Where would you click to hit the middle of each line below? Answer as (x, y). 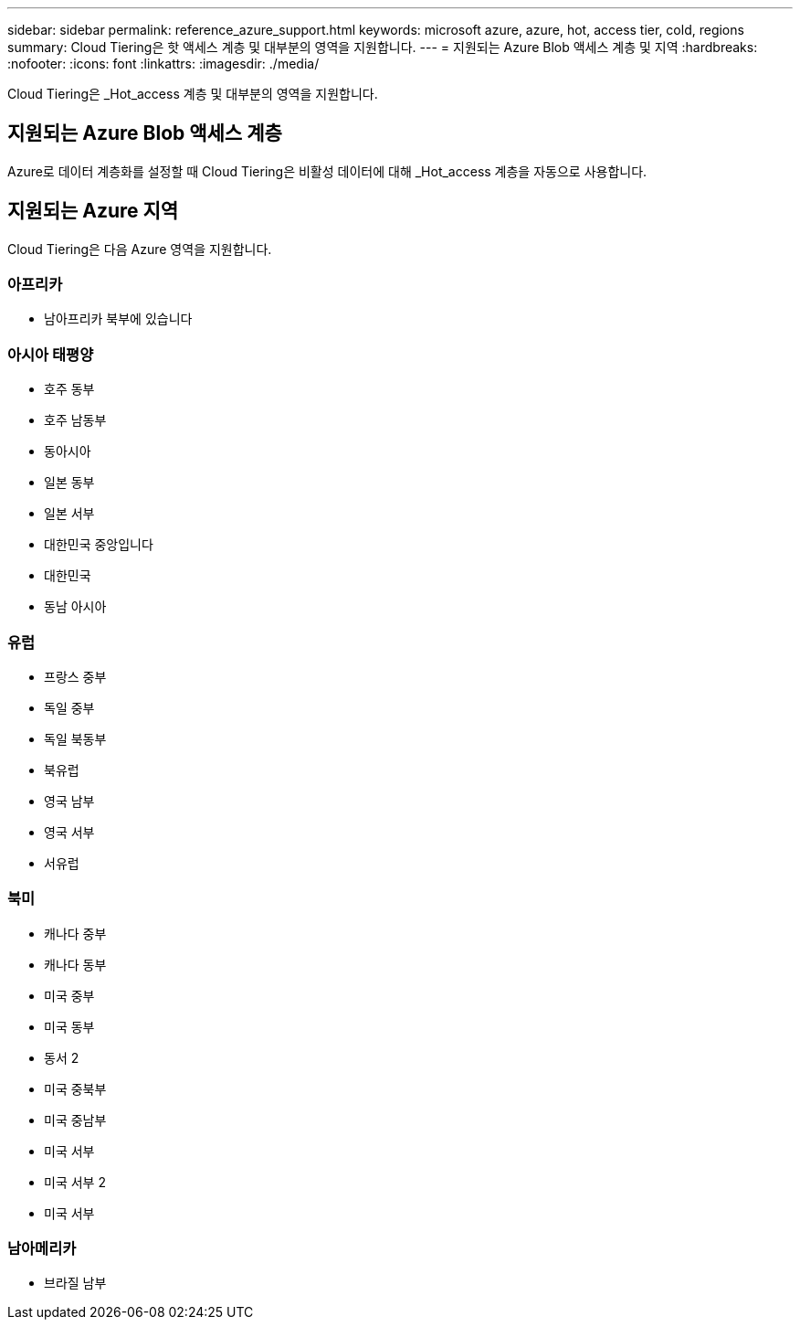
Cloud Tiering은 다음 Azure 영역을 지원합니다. (140, 249)
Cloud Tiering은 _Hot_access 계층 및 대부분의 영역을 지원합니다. (193, 94)
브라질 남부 (75, 1283)
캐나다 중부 (75, 933)
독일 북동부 (75, 738)
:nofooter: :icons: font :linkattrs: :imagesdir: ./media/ (163, 64)
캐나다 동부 (75, 964)
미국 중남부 (75, 1120)
